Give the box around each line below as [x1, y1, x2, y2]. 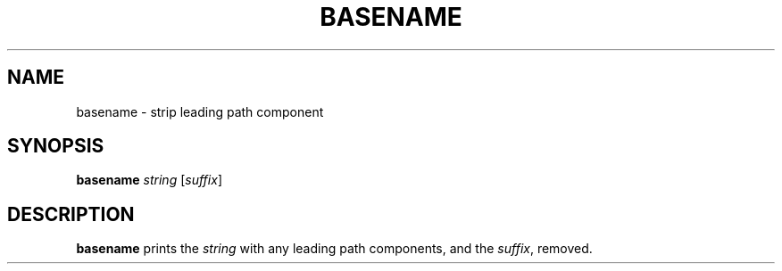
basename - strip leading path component [76, 103, 324, 119]
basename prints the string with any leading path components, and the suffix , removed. [76, 241, 593, 257]
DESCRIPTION [7, 202, 135, 226]
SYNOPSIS [7, 135, 104, 158]
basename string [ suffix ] [76, 172, 222, 188]
